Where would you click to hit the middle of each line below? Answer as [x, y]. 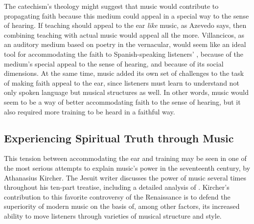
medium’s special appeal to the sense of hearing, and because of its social [114, 63]
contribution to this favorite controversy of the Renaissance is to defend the [117, 196]
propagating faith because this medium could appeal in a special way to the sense [127, 15]
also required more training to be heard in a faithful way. [90, 111]
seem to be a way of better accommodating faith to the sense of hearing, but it [122, 101]
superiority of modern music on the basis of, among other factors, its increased [122, 206]
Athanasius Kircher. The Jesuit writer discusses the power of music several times [125, 177]
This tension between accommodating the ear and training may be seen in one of [125, 158]
